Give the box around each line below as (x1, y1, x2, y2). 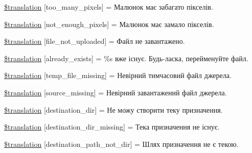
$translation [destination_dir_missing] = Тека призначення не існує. (4, 121, 220, 132)
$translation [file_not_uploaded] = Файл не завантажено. (4, 36, 185, 46)
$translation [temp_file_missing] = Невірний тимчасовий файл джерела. (4, 70, 232, 81)
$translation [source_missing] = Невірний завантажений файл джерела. (4, 87, 227, 97)
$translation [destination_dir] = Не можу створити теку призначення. (4, 104, 223, 115)
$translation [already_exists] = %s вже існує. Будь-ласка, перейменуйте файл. (4, 53, 248, 63)
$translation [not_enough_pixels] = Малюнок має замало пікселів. (4, 18, 214, 29)
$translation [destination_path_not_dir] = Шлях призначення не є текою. (4, 138, 239, 149)
